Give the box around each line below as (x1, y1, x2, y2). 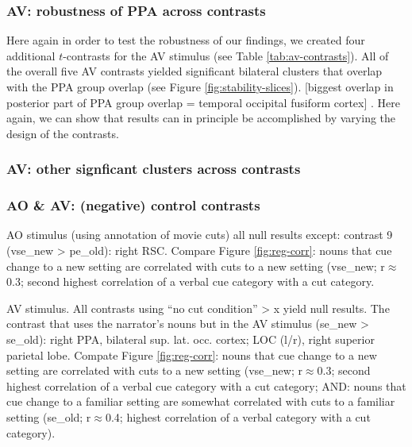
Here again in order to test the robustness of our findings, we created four (6, 32, 365, 48)
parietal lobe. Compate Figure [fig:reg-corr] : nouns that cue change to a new (6, 346, 377, 363)
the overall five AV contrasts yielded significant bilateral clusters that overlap (6, 63, 383, 79)
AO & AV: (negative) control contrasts (6, 195, 260, 215)
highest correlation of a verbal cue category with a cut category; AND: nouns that (6, 377, 406, 394)
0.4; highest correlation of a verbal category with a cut (105, 408, 371, 425)
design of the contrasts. (6, 125, 119, 141)
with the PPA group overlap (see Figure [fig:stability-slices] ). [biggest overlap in (6, 79, 394, 94)
